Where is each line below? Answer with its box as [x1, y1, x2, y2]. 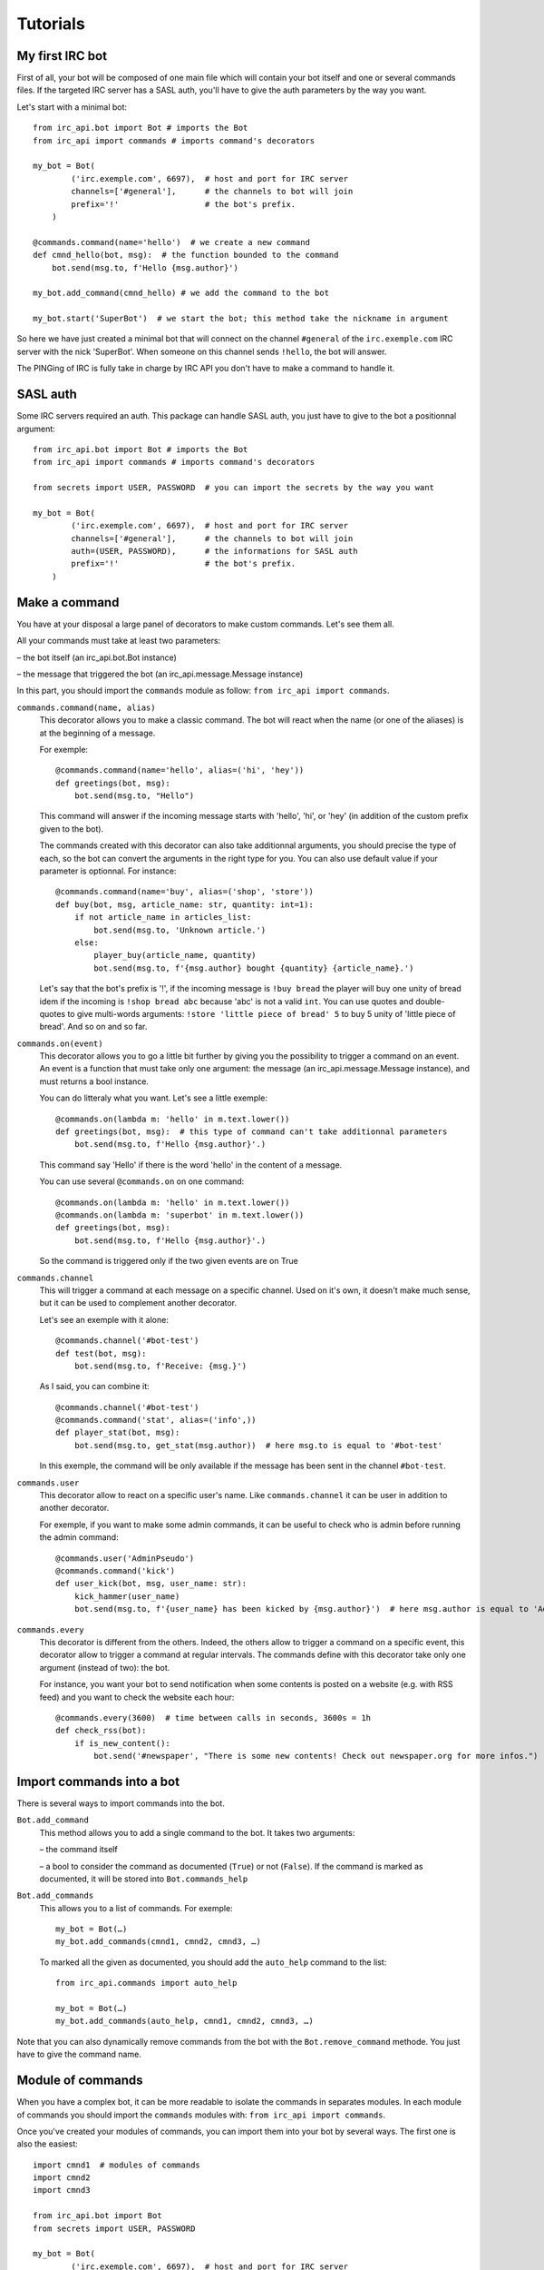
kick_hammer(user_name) [73, 1591, 180, 1602]
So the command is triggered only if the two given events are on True [39, 1256, 298, 1267]
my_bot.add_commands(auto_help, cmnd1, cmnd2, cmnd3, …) [55, 2016, 315, 2027]
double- [415, 995, 446, 1007]
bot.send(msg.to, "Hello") [73, 791, 195, 801]
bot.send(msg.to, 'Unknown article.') [93, 924, 267, 935]
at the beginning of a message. [39, 727, 156, 738]
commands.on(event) [16, 1038, 103, 1049]
